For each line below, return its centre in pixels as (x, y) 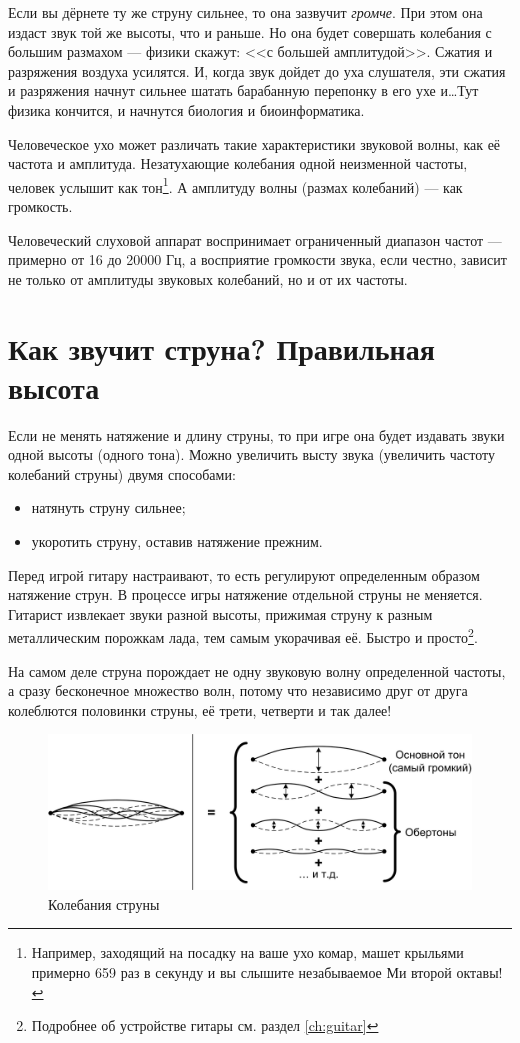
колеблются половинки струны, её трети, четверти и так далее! (200, 709)
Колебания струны (104, 903)
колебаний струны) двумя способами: (122, 473)
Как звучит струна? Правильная (221, 347)
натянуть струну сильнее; (108, 507)
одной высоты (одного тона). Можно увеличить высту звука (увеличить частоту (251, 454)
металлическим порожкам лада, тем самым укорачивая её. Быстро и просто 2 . (243, 636)
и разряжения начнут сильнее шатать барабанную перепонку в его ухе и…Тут (243, 90)
